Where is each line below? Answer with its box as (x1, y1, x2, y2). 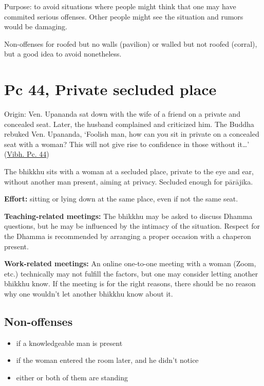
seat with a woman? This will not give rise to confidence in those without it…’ (4, 138, 250, 149)
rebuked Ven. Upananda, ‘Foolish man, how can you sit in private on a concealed (4, 128, 259, 139)
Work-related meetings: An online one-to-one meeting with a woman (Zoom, (4, 258, 256, 269)
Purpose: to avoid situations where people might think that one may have (4, 1, 236, 11)
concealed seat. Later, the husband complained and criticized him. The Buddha (4, 118, 254, 129)
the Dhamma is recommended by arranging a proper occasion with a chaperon (4, 231, 251, 242)
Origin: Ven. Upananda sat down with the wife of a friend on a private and (4, 108, 240, 119)
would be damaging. (4, 21, 67, 32)
